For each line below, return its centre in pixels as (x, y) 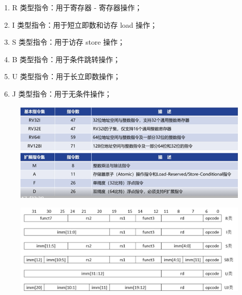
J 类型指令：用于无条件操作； (62, 93)
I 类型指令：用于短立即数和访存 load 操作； (85, 24)
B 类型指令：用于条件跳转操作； (66, 59)
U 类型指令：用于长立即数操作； (66, 76)
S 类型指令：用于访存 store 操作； (68, 42)
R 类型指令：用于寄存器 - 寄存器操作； (77, 7)
